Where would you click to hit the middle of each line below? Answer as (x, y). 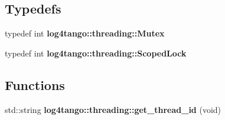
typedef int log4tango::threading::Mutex (85, 33)
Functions (35, 84)
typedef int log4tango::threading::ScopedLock (96, 53)
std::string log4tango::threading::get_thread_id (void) (113, 109)
